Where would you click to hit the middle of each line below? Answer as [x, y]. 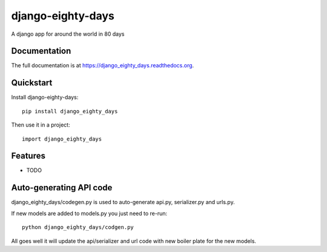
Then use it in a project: [41, 125]
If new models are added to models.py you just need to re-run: [89, 213]
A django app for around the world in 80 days [68, 34]
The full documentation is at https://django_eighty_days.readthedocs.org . [103, 65]
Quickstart [32, 83]
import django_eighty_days [62, 139]
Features [28, 156]
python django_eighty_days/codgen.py [78, 227]
